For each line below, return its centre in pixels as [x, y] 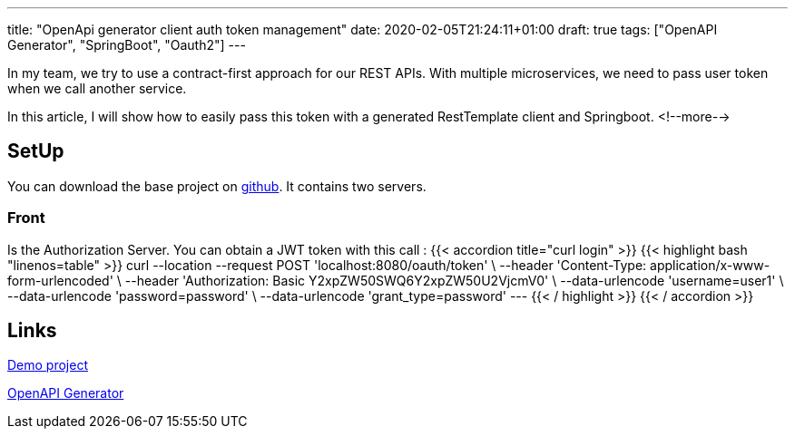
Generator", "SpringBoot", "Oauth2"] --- [127, 45]
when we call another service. [97, 88]
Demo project [48, 365]
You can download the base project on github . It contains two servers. [217, 186]
